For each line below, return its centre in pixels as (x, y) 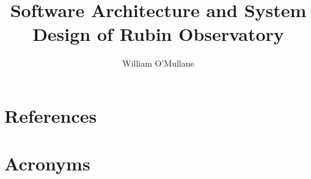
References (51, 115)
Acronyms (47, 163)
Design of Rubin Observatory (158, 34)
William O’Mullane (158, 63)
